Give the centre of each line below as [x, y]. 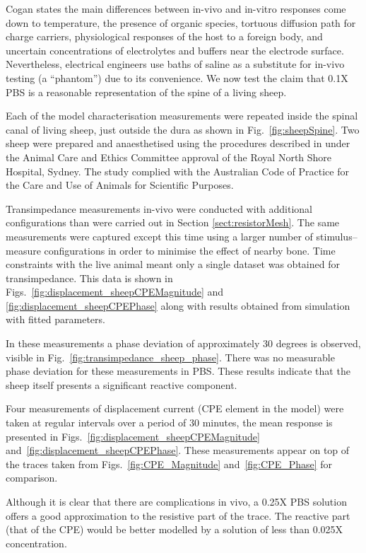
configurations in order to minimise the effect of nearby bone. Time [190, 250]
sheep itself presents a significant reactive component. [122, 384]
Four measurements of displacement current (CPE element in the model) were [175, 408]
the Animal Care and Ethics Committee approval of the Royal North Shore [169, 157]
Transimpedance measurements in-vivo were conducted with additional [159, 208]
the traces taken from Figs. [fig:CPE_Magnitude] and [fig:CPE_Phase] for [169, 464]
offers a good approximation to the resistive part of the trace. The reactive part [178, 515]
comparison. [32, 478]
